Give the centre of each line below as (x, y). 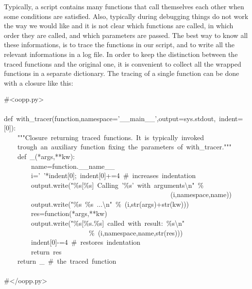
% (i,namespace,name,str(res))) (136, 232)
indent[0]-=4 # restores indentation (86, 242)
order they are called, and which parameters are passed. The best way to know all (126, 35)
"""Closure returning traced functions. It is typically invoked (111, 137)
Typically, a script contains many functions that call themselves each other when (124, 6)
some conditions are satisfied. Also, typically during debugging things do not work (126, 16)
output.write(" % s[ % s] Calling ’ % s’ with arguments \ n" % (117, 185)
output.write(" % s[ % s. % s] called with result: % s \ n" (108, 223)
